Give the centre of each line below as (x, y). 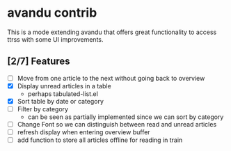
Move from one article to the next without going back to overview (111, 78)
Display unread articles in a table (64, 86)
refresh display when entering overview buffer (84, 132)
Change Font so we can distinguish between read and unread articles (117, 124)
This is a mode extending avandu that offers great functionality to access (112, 32)
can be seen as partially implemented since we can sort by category (126, 117)
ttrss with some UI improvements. (55, 39)
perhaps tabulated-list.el (63, 94)
